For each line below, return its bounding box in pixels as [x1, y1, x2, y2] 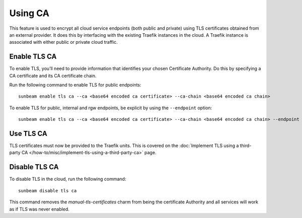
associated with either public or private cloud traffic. [9, 39, 118, 45]
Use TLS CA [9, 129, 47, 138]
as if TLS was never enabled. [9, 206, 70, 212]
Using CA [9, 8, 50, 19]
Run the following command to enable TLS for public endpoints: [9, 82, 141, 88]
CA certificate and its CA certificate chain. [9, 72, 97, 79]
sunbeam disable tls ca [18, 188, 77, 193]
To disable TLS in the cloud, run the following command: [9, 176, 126, 182]
